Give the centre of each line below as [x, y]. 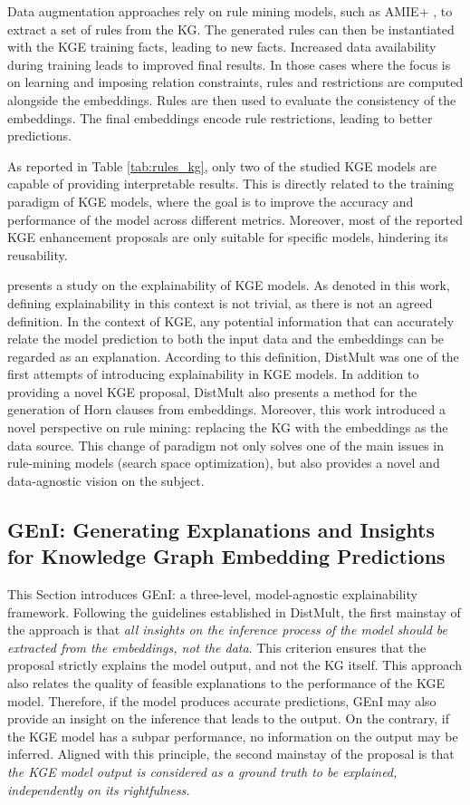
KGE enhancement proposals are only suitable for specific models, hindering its [228, 237]
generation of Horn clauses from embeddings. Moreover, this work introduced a [226, 409]
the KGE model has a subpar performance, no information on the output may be [233, 736]
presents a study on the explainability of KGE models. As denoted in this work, [229, 285]
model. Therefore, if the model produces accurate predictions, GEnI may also [222, 700]
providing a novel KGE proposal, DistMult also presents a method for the [212, 391]
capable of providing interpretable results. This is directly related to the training [231, 184]
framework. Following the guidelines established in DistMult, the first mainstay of [234, 611]
